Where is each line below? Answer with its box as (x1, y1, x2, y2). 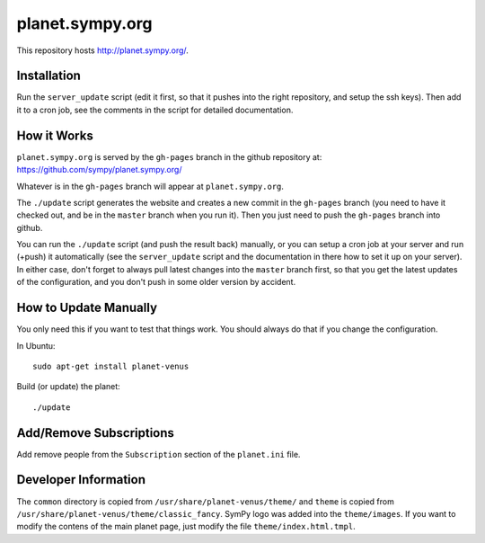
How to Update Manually (16, 300, 157, 316)
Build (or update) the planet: (16, 381, 120, 392)
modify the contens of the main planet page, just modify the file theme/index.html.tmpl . (16, 521, 356, 532)
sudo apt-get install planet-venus (32, 361, 190, 371)
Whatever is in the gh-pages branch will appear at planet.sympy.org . (16, 181, 285, 191)
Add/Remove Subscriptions (16, 425, 175, 441)
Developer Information (16, 472, 146, 487)
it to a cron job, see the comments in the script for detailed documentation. (16, 104, 294, 115)
